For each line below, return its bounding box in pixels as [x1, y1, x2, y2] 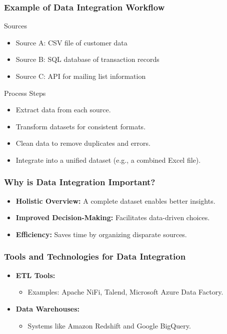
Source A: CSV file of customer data [15, 37, 127, 47]
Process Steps [4, 87, 46, 98]
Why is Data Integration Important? [4, 176, 155, 188]
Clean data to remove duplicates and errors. [15, 138, 150, 148]
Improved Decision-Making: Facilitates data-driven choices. [15, 212, 210, 223]
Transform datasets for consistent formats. [15, 121, 146, 131]
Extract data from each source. [15, 104, 111, 115]
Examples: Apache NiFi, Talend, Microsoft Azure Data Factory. [27, 287, 223, 297]
